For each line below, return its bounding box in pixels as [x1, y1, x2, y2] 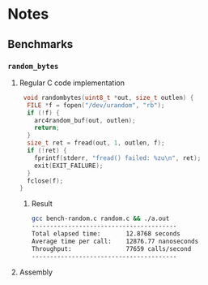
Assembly [19, 267, 53, 277]
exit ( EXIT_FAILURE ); [34, 162, 104, 170]
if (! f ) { [27, 109, 60, 117]
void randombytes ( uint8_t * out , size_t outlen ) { [23, 93, 194, 101]
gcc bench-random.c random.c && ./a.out [31, 214, 170, 223]
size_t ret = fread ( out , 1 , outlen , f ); [27, 139, 165, 147]
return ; [34, 123, 60, 132]
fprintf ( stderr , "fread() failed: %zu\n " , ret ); [34, 153, 202, 162]
